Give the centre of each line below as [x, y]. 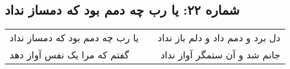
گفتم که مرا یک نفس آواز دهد [70, 55]
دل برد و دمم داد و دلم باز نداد [219, 38]
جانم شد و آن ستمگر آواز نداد [220, 55]
